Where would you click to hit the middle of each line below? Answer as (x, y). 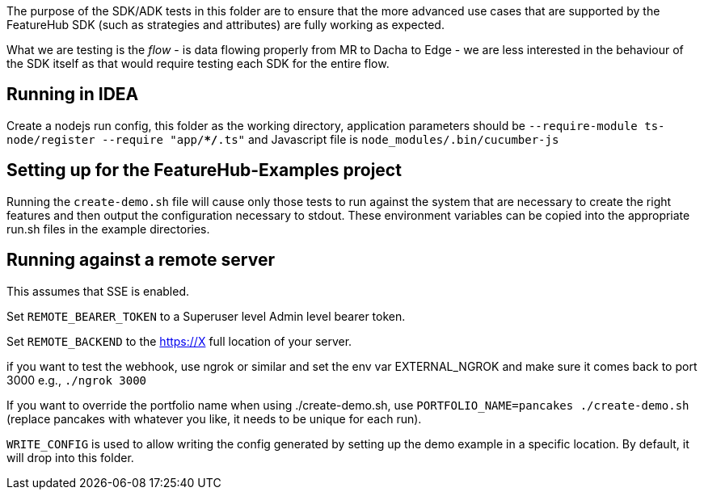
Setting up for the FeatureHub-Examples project (204, 170)
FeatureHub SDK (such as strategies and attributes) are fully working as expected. (226, 25)
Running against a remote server (141, 260)
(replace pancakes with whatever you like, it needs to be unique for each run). (214, 418)
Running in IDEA (73, 95)
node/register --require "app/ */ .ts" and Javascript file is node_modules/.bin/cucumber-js (283, 139)
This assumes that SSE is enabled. (98, 291)
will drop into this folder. (70, 457)
